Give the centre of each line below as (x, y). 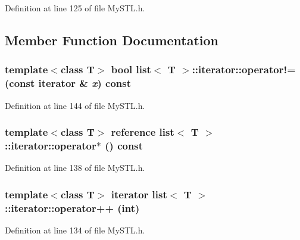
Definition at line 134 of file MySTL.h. (75, 230)
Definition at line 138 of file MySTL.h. (75, 168)
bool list (131, 69)
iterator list (139, 194)
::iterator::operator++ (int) (72, 208)
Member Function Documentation (112, 40)
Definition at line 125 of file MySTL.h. (75, 8)
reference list (143, 132)
